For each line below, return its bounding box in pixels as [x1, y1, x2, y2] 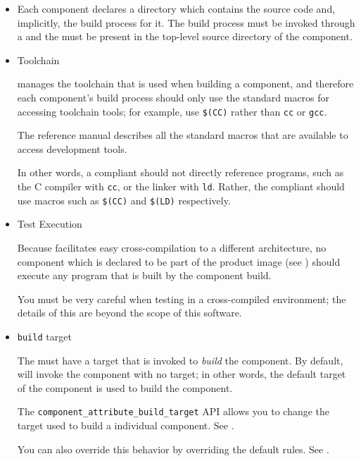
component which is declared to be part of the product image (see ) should [17, 254, 341, 269]
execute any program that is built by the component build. [17, 268, 272, 283]
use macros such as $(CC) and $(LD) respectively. [17, 192, 231, 207]
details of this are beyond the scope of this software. [17, 305, 242, 320]
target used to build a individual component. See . [17, 417, 234, 432]
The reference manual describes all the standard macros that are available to [17, 128, 348, 142]
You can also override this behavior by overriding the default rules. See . [17, 441, 329, 456]
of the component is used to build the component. [17, 380, 233, 395]
